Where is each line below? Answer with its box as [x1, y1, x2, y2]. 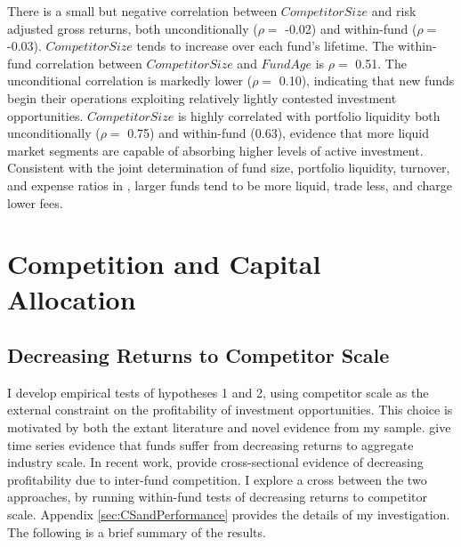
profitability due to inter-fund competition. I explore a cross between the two [7, 470, 427, 488]
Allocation [7, 280, 136, 317]
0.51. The [355, 53, 407, 72]
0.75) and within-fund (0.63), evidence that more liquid [127, 124, 430, 142]
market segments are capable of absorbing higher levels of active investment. [7, 141, 424, 159]
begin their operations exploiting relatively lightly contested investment [7, 88, 397, 107]
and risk [371, 2, 417, 20]
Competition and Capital [7, 245, 321, 282]
